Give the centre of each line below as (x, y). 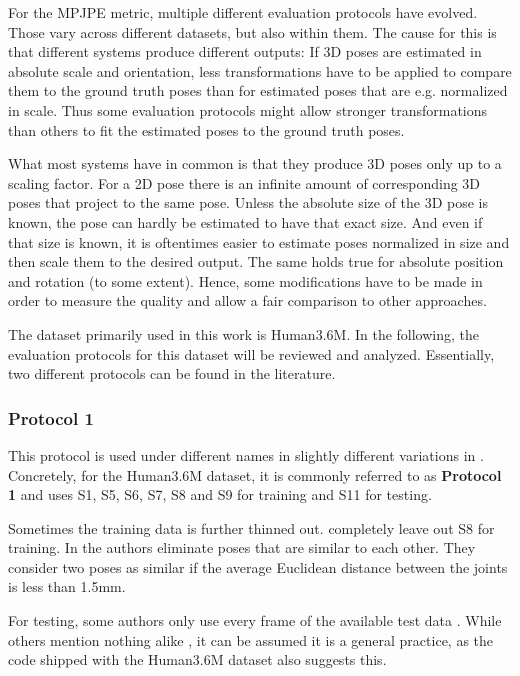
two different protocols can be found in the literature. (172, 373)
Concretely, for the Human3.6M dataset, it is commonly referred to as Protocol (255, 474)
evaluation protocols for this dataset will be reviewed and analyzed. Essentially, (251, 353)
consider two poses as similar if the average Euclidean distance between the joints (258, 566)
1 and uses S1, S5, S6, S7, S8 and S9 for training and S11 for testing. (220, 494)
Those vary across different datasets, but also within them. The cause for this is (252, 31)
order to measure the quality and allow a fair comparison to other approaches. (247, 300)
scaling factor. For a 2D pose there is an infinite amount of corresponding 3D (244, 182)
